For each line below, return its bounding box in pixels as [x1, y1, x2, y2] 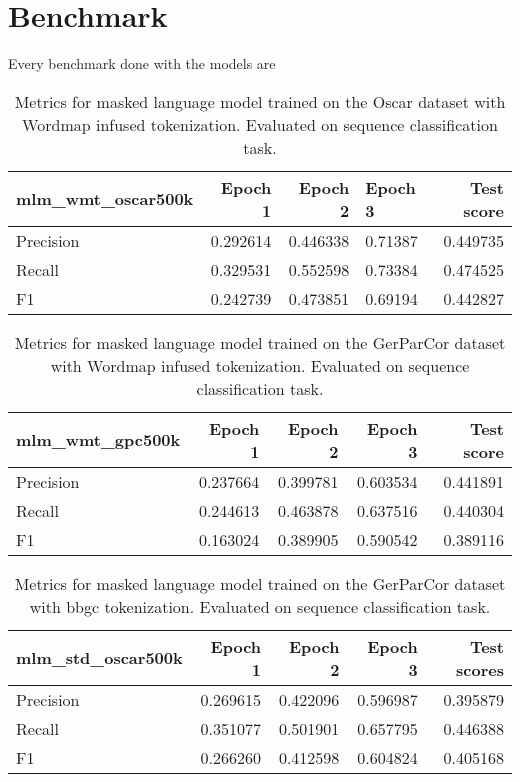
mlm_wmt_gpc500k [16, 428, 181, 452]
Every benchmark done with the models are [8, 53, 276, 74]
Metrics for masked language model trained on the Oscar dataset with [14, 89, 506, 113]
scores [456, 657, 504, 681]
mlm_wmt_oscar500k [16, 187, 194, 211]
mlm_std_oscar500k [16, 646, 183, 670]
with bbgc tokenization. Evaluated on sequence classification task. [29, 594, 491, 618]
